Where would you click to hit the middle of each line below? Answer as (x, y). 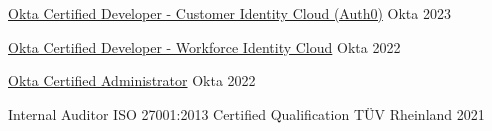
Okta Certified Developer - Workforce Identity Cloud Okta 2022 (204, 46)
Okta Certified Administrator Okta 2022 (132, 80)
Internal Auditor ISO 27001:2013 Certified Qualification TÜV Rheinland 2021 (246, 113)
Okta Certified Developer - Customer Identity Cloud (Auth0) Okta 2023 (229, 13)
